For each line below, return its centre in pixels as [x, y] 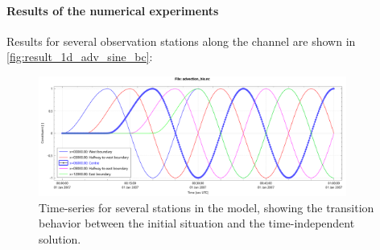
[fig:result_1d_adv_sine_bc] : [80, 57]
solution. [60, 238]
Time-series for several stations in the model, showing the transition [207, 207]
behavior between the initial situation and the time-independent [197, 223]
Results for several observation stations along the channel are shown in [181, 41]
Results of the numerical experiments [113, 10]
